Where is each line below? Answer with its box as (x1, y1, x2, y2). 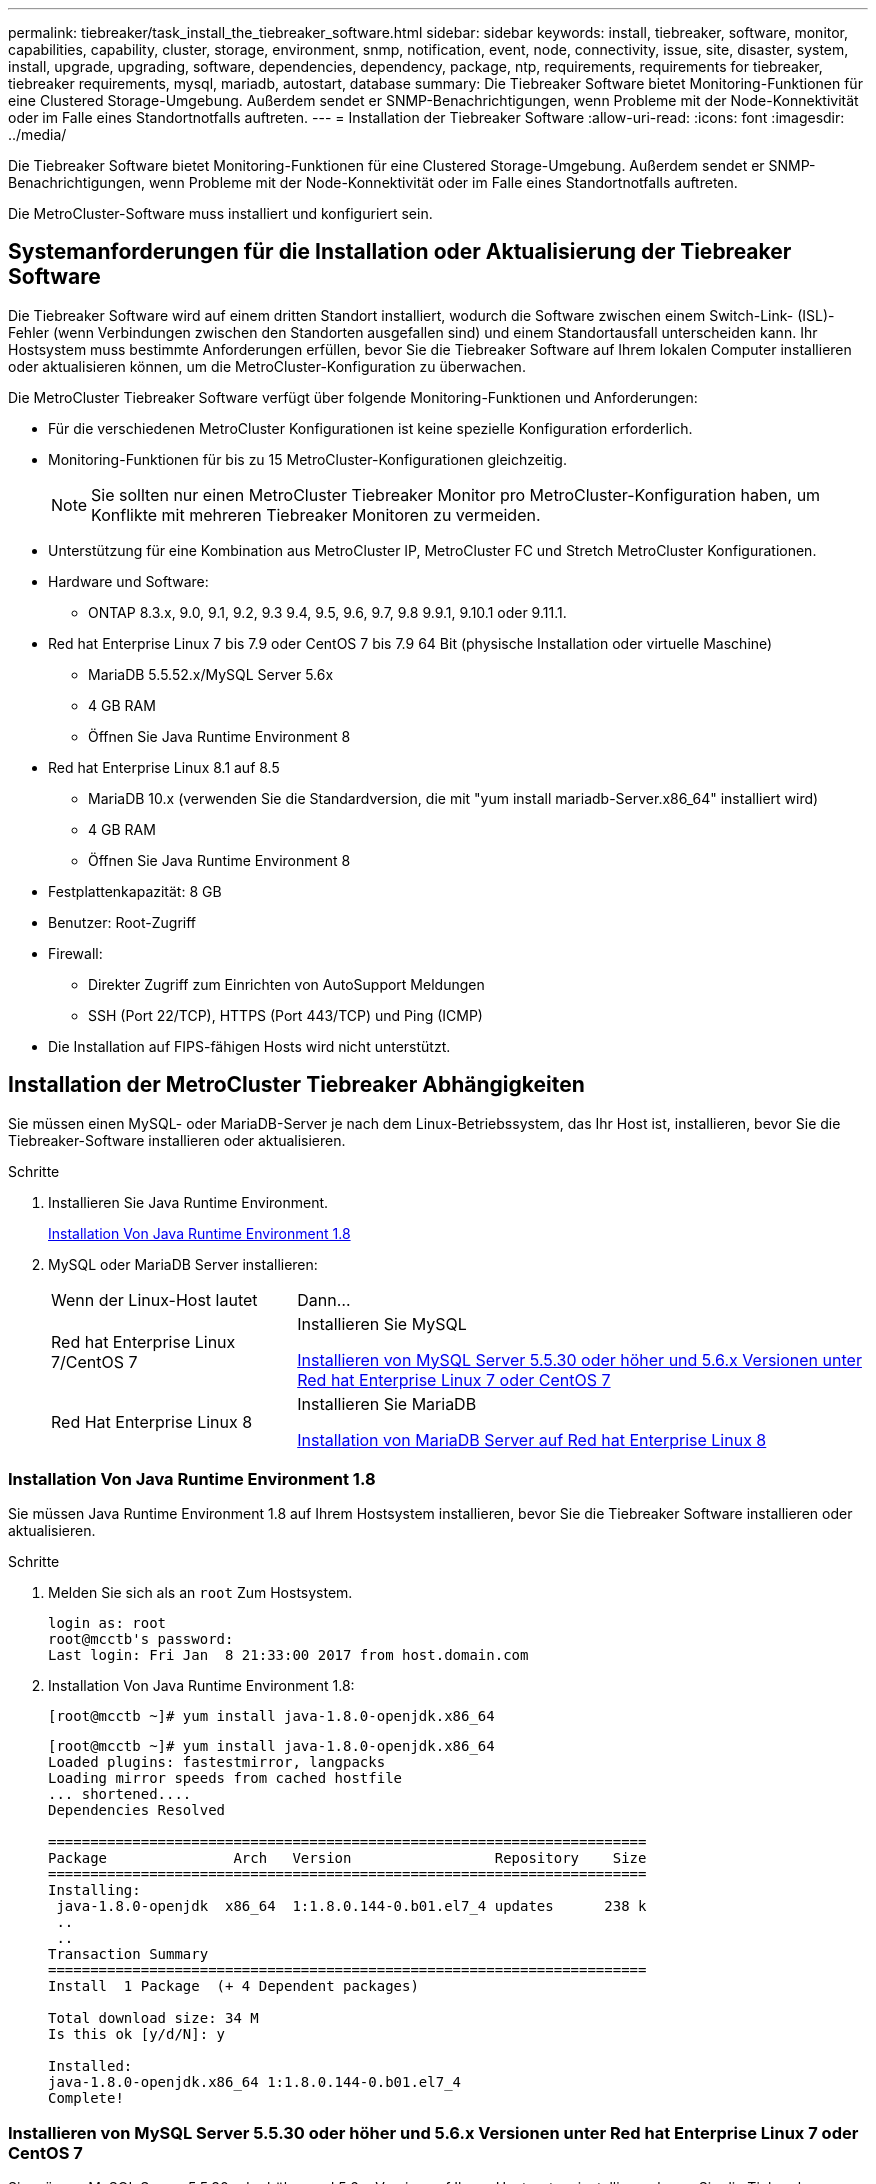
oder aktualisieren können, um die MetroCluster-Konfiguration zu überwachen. (8, 357, 526, 375)
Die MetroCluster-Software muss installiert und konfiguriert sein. (8, 205, 433, 222)
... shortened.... (48, 1786, 192, 1803)
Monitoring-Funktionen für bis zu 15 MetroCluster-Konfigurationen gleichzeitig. (48, 450, 567, 468)
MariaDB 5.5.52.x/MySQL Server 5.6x (88, 665, 334, 683)
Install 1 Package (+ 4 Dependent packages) (48, 1978, 419, 1995)
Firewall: (48, 944, 103, 962)
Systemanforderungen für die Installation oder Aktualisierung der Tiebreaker (8, 239, 792, 265)
